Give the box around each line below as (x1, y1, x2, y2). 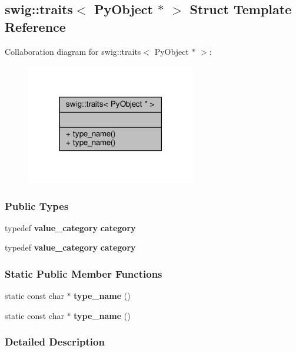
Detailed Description (5, 334, 105, 349)
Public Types (5, 198, 69, 213)
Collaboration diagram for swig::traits (5, 45, 141, 57)
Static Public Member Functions (5, 266, 162, 281)
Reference (5, 17, 66, 35)
